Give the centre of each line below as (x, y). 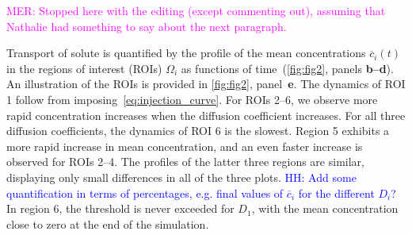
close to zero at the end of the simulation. (108, 223)
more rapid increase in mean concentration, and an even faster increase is (185, 146)
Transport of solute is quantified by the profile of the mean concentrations (186, 53)
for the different (336, 193)
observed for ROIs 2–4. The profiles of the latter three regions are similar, (185, 162)
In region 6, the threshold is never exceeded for (120, 208)
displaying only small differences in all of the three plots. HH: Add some (181, 177)
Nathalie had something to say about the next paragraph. (147, 26)
